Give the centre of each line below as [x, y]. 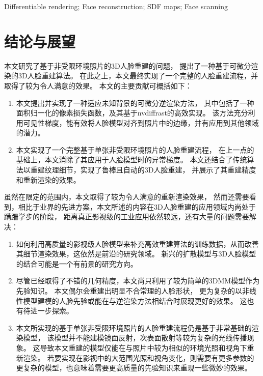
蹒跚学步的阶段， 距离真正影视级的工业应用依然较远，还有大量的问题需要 [127, 216]
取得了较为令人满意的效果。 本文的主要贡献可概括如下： [98, 85]
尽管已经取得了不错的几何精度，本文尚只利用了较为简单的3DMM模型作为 [138, 281]
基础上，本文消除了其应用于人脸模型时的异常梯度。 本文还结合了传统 [131, 160]
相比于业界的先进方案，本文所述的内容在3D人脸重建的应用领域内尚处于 [137, 206]
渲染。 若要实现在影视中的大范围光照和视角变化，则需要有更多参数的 [139, 357]
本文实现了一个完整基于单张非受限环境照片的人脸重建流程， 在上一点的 [135, 149]
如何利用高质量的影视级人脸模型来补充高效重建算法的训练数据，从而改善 [137, 243]
